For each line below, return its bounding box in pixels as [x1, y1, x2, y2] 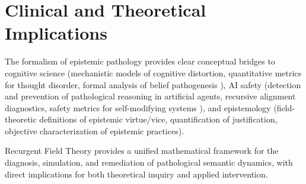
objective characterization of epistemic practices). [5, 124, 184, 137]
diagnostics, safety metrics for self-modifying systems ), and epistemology [5, 101, 271, 114]
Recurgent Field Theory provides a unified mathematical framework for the [5, 144, 279, 157]
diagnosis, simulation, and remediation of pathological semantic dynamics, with [5, 156, 293, 169]
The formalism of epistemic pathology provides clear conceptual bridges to [5, 55, 275, 67]
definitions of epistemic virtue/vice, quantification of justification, [39, 113, 278, 125]
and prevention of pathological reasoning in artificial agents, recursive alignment [5, 90, 296, 102]
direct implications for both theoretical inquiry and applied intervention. [5, 167, 268, 180]
